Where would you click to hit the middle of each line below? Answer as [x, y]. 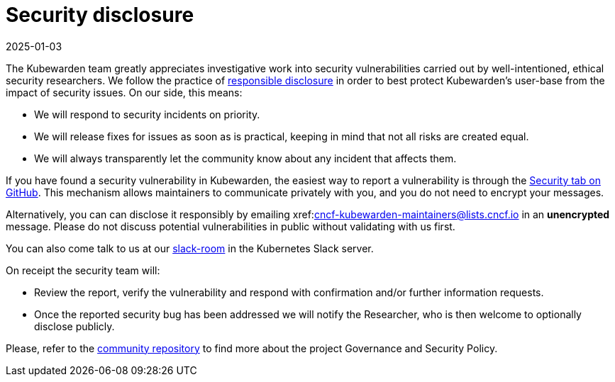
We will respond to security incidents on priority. [147, 114]
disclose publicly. [74, 326]
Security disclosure [100, 15]
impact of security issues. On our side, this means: [124, 92]
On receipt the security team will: [83, 270]
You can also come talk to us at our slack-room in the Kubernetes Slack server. [190, 248]
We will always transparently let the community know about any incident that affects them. [245, 158]
